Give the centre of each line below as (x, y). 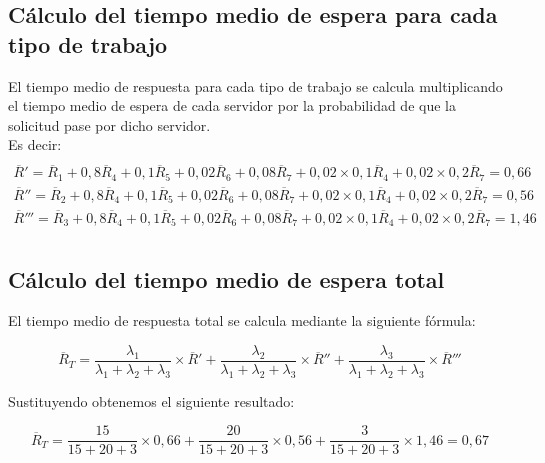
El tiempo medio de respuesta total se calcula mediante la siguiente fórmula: (242, 320)
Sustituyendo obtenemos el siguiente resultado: (151, 400)
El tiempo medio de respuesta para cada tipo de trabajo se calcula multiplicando (255, 85)
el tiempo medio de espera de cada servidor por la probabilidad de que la (232, 105)
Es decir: (35, 144)
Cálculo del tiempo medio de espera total (226, 278)
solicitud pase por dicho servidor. (109, 124)
